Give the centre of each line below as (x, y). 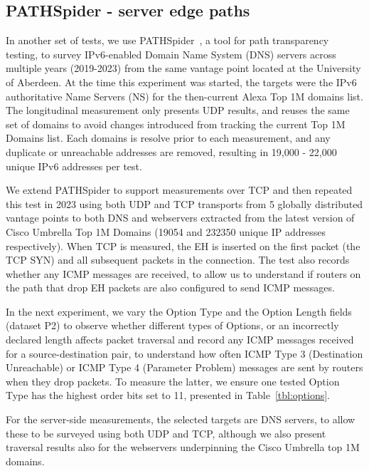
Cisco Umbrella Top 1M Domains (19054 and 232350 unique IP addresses (166, 231)
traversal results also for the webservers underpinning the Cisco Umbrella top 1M (183, 447)
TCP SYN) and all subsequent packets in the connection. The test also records (178, 260)
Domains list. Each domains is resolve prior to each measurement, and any (168, 138)
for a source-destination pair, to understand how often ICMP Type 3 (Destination (184, 353)
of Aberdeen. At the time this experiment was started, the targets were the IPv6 (181, 82)
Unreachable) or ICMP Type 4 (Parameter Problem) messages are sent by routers (184, 367)
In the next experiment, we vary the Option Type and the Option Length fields (179, 311)
